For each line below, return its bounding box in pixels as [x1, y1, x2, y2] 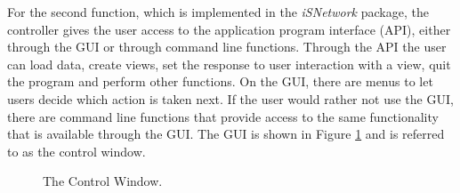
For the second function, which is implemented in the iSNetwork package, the [7, 3, 429, 20]
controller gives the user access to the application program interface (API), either [7, 20, 451, 38]
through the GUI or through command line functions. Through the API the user [7, 37, 447, 56]
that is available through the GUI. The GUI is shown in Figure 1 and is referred [7, 125, 445, 143]
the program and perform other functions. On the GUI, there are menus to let [7, 72, 433, 91]
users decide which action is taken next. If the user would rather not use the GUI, [7, 89, 454, 108]
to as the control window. [7, 141, 146, 160]
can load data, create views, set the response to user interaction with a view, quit [7, 54, 451, 73]
